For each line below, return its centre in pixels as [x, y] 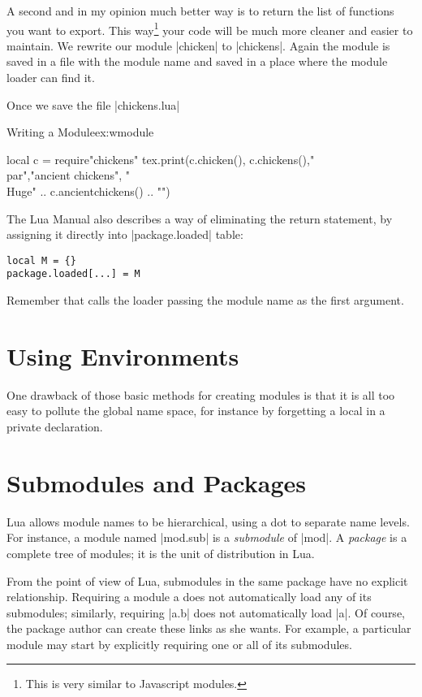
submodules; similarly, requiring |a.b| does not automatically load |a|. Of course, [206, 612]
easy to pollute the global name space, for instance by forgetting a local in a [196, 411]
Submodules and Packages [156, 482]
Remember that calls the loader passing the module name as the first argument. [205, 300]
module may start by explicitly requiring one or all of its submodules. [179, 644]
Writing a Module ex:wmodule [80, 132]
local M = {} [41, 260]
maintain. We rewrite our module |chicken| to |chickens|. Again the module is [198, 45]
